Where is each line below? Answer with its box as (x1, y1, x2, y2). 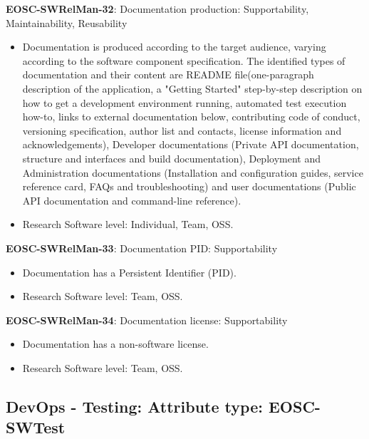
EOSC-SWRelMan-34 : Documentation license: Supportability (6, 312, 288, 327)
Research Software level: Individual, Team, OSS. (22, 217, 234, 232)
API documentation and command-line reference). (22, 192, 241, 207)
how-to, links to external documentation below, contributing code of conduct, (22, 109, 360, 124)
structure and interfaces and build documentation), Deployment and (22, 150, 321, 165)
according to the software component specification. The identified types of (22, 53, 345, 68)
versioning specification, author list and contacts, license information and (22, 123, 342, 138)
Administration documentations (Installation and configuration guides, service (22, 165, 363, 180)
